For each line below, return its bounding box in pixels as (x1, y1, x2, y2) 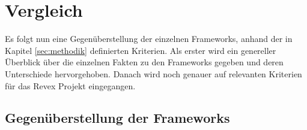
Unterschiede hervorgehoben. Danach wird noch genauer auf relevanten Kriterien (5, 67, 302, 80)
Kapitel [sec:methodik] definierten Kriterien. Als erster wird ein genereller (5, 44, 276, 56)
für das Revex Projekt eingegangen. (5, 79, 136, 92)
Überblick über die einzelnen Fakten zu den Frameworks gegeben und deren (5, 56, 284, 68)
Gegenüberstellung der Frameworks (5, 108, 230, 127)
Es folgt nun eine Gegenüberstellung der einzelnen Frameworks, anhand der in (5, 32, 293, 45)
